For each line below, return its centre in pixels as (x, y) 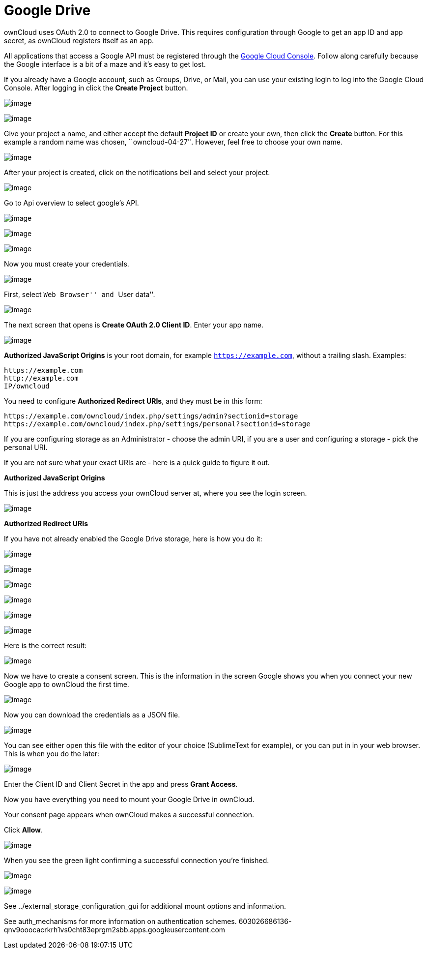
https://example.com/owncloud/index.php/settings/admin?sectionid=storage (151, 416)
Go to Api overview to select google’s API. (71, 203)
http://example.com (41, 378)
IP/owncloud (27, 386)
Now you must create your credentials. (67, 264)
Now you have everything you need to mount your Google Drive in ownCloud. (129, 799)
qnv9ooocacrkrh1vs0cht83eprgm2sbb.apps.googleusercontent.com (115, 929)
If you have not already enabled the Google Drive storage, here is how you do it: (133, 538)
